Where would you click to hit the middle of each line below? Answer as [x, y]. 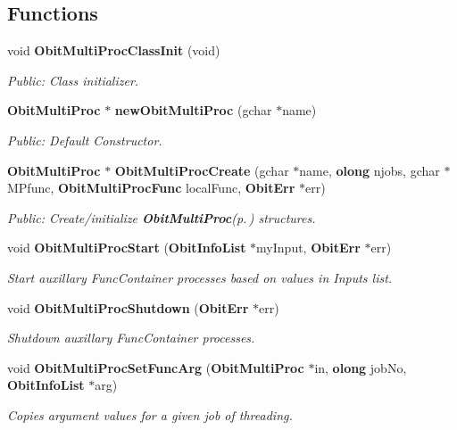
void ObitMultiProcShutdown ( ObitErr [128, 307]
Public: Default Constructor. [85, 140]
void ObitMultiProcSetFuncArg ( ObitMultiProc [156, 367]
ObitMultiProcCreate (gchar [202, 170]
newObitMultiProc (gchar [193, 110]
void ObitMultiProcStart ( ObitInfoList [127, 248]
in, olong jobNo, [361, 367]
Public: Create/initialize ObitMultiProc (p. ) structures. [162, 217]
